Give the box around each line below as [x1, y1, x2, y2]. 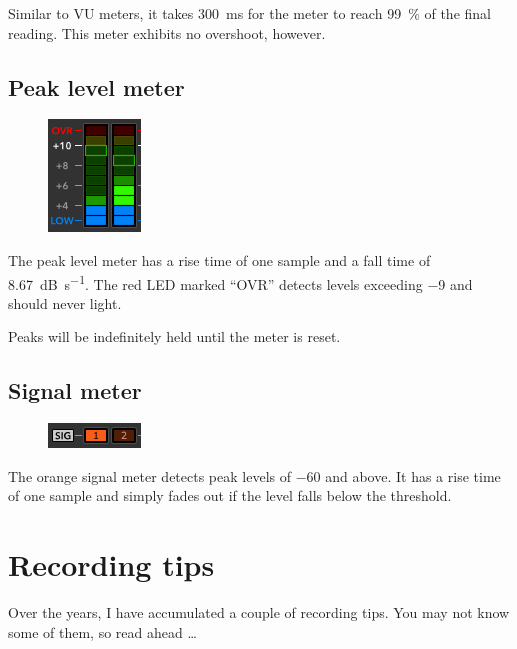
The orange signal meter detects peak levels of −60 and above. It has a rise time [8, 465, 501, 486]
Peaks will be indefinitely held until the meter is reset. [8, 326, 341, 347]
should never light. [8, 292, 122, 313]
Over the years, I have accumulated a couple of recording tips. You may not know [8, 602, 510, 623]
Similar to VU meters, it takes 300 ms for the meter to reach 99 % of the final [8, 3, 491, 23]
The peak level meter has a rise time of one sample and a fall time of [8, 249, 431, 270]
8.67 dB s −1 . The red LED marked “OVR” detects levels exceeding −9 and [8, 270, 473, 294]
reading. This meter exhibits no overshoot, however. [8, 22, 326, 43]
